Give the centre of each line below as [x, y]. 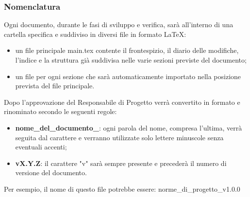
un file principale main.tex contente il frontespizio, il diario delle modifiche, [127, 50]
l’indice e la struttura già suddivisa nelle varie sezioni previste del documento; [131, 60]
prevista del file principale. [55, 86]
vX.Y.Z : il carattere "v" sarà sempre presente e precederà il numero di [121, 163]
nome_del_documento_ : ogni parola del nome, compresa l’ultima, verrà [129, 127]
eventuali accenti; [41, 147]
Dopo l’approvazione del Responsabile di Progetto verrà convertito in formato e [122, 102]
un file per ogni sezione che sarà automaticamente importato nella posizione [128, 76]
